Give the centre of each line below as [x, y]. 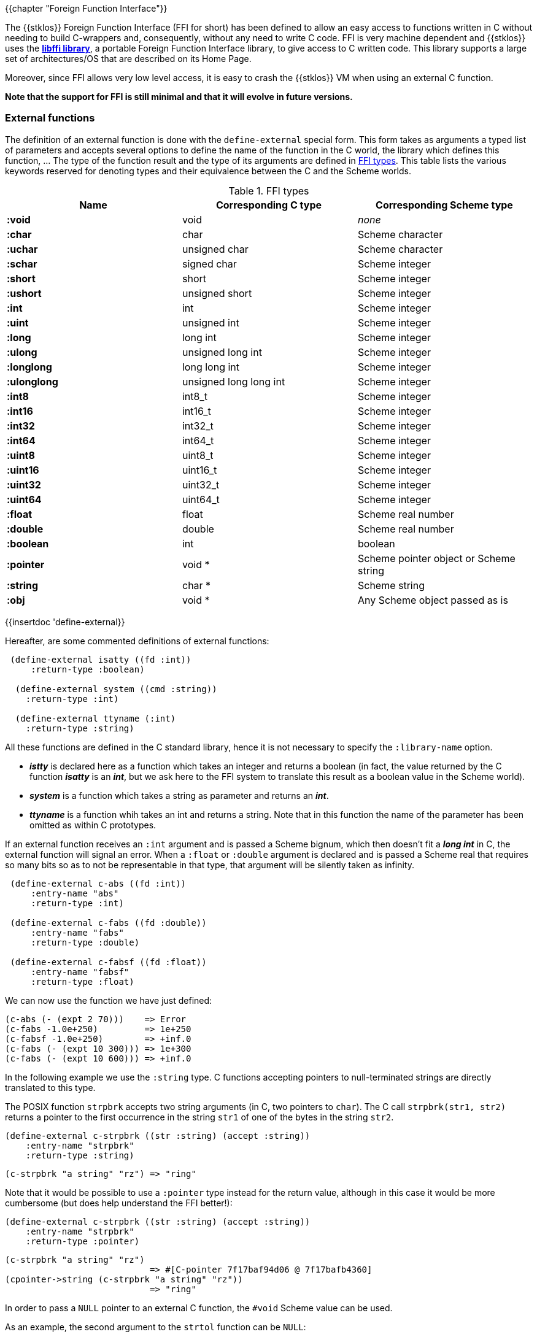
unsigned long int [222, 352]
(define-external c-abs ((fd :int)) [98, 883]
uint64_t [201, 499]
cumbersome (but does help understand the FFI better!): [119, 1203]
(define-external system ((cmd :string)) [116, 689]
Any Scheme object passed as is [433, 600]
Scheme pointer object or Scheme [436, 558]
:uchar [22, 249]
